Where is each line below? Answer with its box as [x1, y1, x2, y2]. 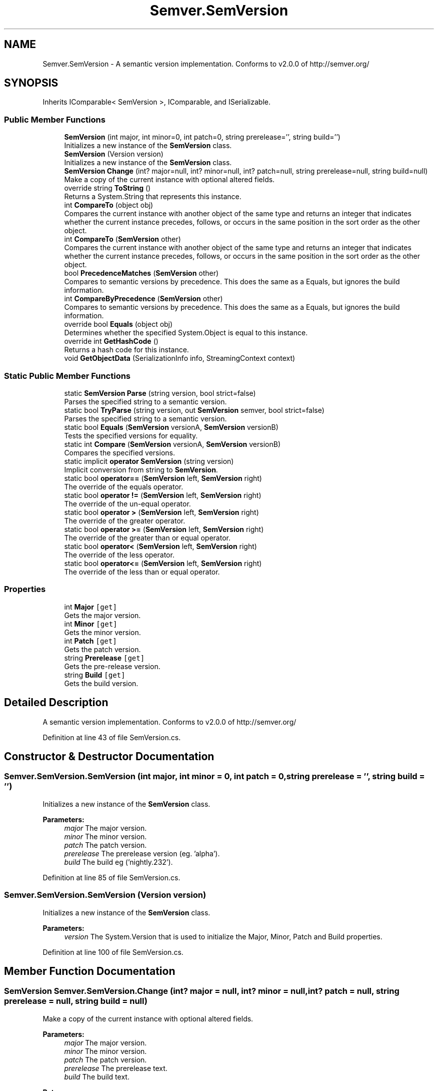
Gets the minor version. [64, 628, 141, 637]
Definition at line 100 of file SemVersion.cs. [42, 947, 183, 956]
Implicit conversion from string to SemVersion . [64, 465, 218, 474]
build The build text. [64, 1072, 129, 1081]
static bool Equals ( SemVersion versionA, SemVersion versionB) [64, 422, 278, 431]
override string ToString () [64, 184, 151, 193]
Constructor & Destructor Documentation [4, 750, 214, 763]
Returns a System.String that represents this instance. [64, 192, 241, 201]
